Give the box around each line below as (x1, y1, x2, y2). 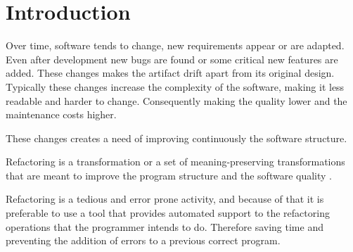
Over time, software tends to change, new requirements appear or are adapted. (6, 38, 345, 53)
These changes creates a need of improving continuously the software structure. (6, 130, 347, 145)
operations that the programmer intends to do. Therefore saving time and (6, 219, 323, 234)
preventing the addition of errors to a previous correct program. (6, 233, 281, 248)
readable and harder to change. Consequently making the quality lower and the (6, 93, 347, 108)
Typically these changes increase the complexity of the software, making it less (6, 79, 345, 94)
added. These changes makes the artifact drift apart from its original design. (6, 65, 335, 80)
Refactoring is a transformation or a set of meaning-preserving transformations (6, 154, 345, 169)
